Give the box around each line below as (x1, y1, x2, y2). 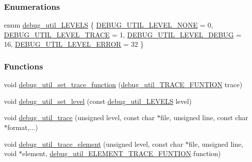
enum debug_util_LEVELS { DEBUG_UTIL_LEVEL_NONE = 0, (4, 20, 213, 30)
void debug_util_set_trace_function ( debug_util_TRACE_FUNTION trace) (4, 79, 243, 90)
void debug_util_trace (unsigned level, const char (4, 112, 155, 123)
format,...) (7, 122, 38, 132)
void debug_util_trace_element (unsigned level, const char (4, 138, 183, 149)
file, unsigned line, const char (160, 112, 248, 123)
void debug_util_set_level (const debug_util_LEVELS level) (4, 96, 192, 106)
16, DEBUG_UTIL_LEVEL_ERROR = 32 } (4, 39, 144, 49)
